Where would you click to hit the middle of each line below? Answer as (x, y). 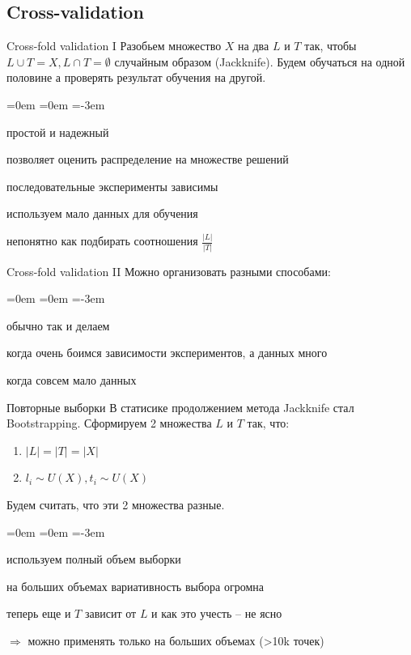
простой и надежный (58, 132)
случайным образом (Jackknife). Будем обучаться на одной (260, 61)
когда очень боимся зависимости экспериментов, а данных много (167, 353)
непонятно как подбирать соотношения (102, 241)
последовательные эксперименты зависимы (112, 186)
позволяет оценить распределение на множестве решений (148, 159)
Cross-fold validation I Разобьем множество (114, 46)
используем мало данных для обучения (102, 213)
